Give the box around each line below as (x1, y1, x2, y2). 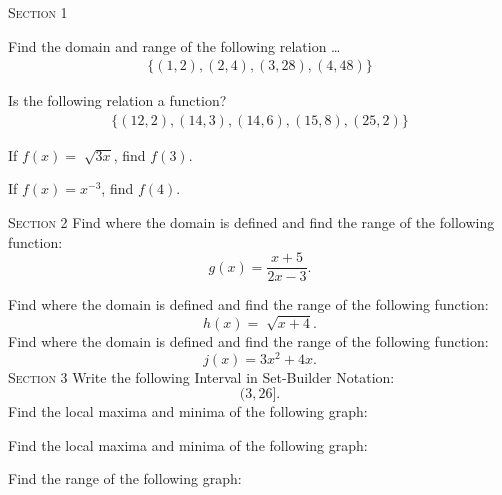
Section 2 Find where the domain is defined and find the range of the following (8, 212, 495, 233)
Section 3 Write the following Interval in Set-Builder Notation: (8, 366, 395, 387)
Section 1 (8, 2, 68, 22)
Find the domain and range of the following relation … (8, 35, 341, 56)
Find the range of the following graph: (8, 468, 242, 489)
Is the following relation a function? (8, 90, 227, 111)
